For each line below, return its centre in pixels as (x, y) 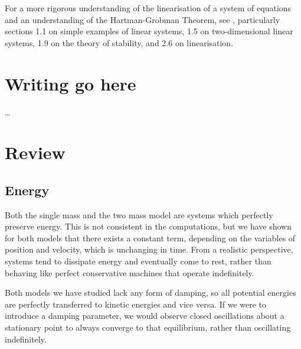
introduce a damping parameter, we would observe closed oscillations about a (145, 316)
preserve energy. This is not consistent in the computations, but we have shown (148, 226)
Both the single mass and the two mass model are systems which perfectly (139, 214)
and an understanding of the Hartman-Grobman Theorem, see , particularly (143, 19)
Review (35, 152)
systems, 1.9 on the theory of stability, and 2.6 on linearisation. (119, 42)
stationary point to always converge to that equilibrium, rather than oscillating (148, 327)
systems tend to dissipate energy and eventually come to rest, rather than (138, 261)
